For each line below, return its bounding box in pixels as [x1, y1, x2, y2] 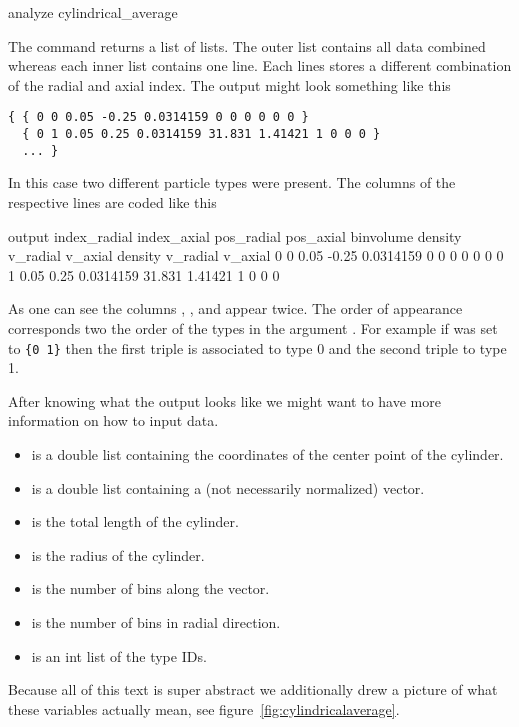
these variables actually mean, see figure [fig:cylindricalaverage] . [8, 698, 400, 719]
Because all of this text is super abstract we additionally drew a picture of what [8, 679, 498, 700]
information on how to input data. [8, 410, 219, 431]
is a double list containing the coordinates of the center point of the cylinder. [31, 443, 504, 464]
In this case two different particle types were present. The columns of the [8, 172, 456, 193]
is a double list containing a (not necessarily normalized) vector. [31, 477, 425, 498]
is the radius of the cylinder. [31, 544, 205, 565]
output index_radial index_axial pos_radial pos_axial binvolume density [8, 225, 462, 246]
